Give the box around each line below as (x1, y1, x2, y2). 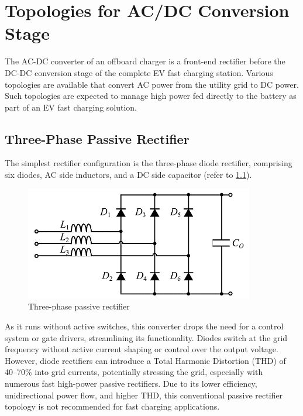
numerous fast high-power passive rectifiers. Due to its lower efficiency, (5, 377, 257, 389)
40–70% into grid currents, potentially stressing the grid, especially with (5, 366, 263, 378)
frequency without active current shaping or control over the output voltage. (5, 343, 278, 355)
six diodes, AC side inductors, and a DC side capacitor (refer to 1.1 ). (5, 169, 252, 181)
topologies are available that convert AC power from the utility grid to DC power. (5, 78, 299, 90)
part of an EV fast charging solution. (5, 101, 137, 113)
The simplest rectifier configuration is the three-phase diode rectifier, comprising (5, 157, 292, 169)
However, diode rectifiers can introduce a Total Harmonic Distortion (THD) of (5, 354, 286, 366)
